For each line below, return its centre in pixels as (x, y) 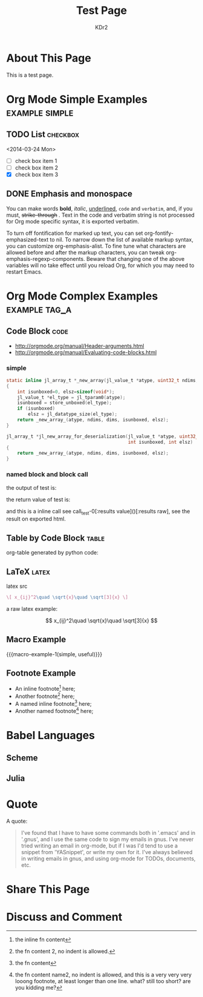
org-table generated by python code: (52, 553)
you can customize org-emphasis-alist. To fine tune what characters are (96, 246)
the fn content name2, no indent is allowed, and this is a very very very (103, 975)
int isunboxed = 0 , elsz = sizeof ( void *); (66, 392)
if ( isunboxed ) (36, 409)
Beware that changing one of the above (136, 258)
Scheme (22, 758)
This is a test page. (30, 75)
